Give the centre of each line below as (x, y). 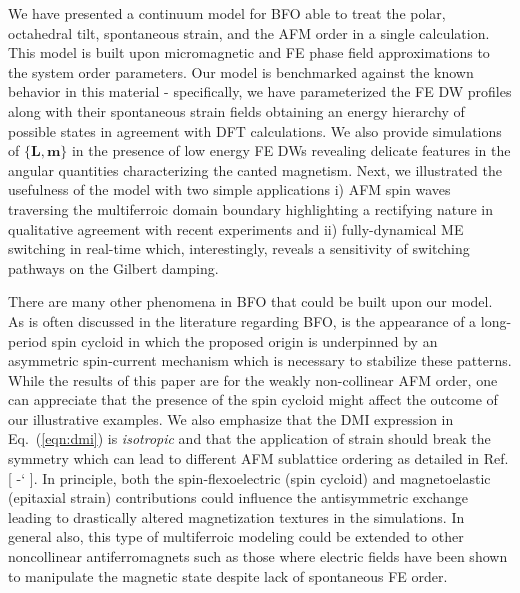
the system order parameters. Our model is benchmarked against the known (241, 71)
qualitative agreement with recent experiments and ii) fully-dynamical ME (236, 228)
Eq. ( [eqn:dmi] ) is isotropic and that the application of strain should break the (249, 438)
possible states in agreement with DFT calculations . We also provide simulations (255, 130)
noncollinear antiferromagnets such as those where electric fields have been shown (258, 556)
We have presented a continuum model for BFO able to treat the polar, (227, 13)
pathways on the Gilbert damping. (113, 267)
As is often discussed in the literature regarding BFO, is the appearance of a (242, 320)
